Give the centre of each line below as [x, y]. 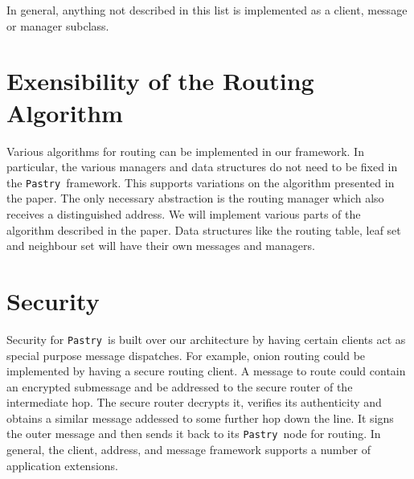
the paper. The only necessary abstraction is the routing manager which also [195, 198]
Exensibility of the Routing [160, 81]
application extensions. [63, 465]
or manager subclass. [58, 25]
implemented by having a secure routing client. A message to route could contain [206, 371]
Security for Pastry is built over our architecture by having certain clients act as [206, 339]
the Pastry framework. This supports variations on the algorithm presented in [201, 182]
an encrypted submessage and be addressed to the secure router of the [180, 386]
